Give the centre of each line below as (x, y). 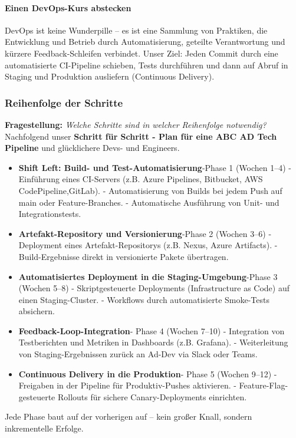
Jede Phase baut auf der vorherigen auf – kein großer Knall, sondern (129, 416)
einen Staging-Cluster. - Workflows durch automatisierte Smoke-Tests (144, 299)
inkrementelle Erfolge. (44, 428)
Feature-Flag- (264, 385)
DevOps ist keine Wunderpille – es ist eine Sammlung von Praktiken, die (136, 30)
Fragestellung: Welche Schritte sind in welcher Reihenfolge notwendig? (136, 124)
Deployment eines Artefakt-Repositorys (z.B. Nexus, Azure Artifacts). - (148, 245)
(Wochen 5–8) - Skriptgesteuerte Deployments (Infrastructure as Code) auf (154, 288)
